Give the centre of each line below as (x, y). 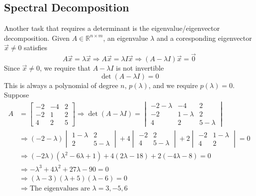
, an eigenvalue (126, 38)
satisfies (36, 48)
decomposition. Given (37, 38)
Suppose (17, 95)
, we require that (65, 68)
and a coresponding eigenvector (204, 38)
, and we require (173, 85)
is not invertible (140, 68)
